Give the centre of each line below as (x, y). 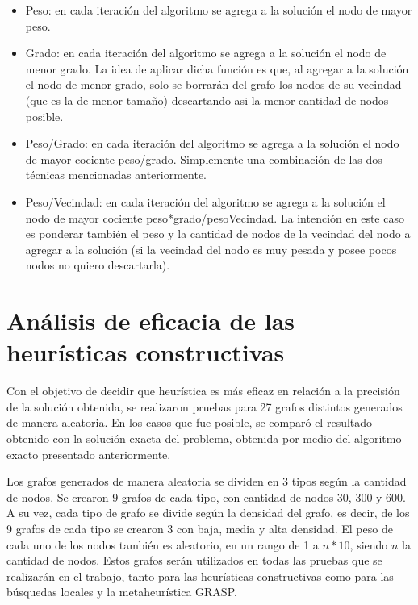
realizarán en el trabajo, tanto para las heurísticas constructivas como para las (200, 576)
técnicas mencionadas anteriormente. (116, 175)
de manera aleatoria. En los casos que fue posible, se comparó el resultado (190, 422)
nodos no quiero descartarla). (98, 265)
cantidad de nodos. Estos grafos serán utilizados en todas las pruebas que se (194, 560)
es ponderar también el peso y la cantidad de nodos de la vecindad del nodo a (218, 234)
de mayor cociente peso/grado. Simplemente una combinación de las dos (204, 159)
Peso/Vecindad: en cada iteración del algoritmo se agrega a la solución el (205, 201)
